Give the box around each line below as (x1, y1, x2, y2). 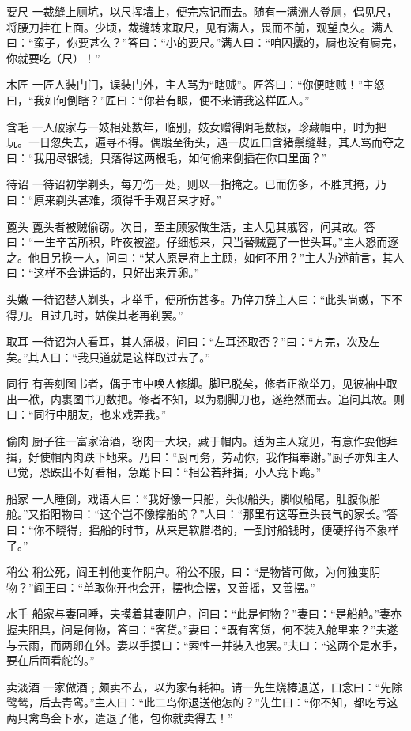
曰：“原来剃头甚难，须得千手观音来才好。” (6, 191, 222, 207)
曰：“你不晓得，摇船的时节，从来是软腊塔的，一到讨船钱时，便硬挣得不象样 (6, 521, 399, 538)
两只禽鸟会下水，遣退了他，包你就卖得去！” (6, 709, 233, 725)
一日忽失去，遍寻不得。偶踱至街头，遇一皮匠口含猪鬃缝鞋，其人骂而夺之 (28, 134, 405, 150)
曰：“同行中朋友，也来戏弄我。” (6, 406, 167, 422)
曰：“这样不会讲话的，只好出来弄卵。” (6, 264, 200, 281)
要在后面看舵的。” (6, 652, 95, 669)
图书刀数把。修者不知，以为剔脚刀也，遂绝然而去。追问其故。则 (72, 390, 405, 407)
